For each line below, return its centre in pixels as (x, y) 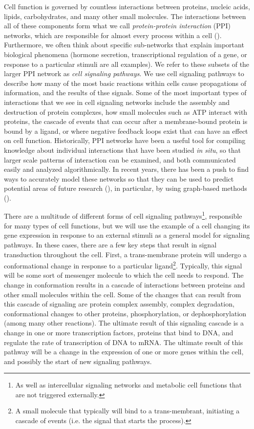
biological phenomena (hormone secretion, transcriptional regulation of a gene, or (126, 54)
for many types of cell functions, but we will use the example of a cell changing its (127, 225)
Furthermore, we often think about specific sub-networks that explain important (124, 45)
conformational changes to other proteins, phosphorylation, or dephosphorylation (125, 313)
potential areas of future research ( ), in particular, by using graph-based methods (126, 188)
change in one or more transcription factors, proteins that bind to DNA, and (119, 332)
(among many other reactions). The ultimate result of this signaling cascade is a (124, 323)
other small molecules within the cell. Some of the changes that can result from (123, 294)
